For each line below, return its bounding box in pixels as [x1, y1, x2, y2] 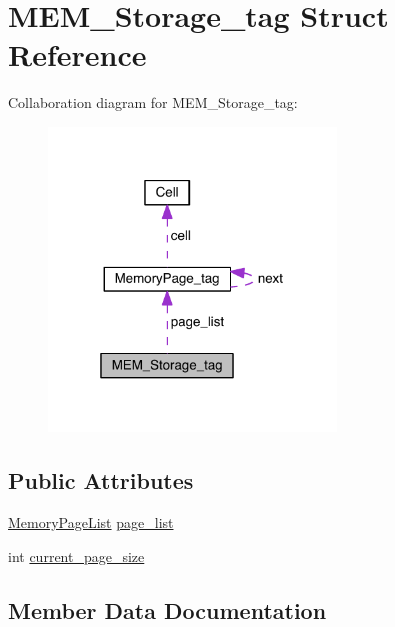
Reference [8, 34, 147, 75]
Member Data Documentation [8, 594, 327, 625]
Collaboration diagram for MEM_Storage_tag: [8, 92, 298, 113]
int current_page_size [8, 545, 145, 566]
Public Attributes [8, 465, 194, 496]
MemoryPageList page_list [8, 511, 174, 532]
